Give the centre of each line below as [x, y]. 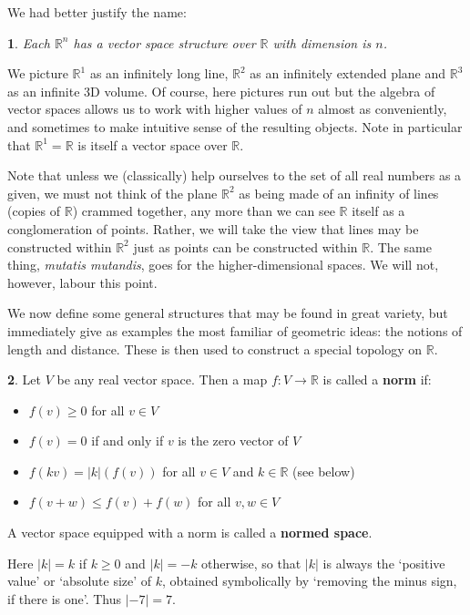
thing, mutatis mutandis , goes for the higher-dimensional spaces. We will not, [223, 265]
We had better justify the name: [97, 12]
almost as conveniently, [383, 109]
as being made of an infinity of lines [339, 193]
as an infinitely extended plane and [348, 73]
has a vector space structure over [164, 42]
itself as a [378, 211]
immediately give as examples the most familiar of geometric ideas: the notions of [235, 330]
